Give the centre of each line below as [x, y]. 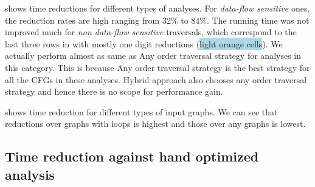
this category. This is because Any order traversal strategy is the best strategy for [157, 67]
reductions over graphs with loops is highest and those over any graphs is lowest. [155, 124]
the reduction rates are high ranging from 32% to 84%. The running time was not [157, 20]
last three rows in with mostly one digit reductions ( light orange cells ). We [144, 43]
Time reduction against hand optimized [132, 156]
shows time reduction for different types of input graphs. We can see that [141, 111]
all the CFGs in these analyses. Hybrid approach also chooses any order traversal [156, 79]
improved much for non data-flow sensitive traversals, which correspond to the [151, 32]
